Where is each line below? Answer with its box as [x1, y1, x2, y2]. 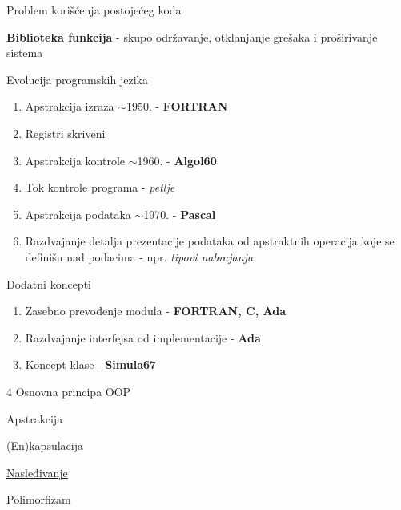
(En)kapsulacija [6, 437, 83, 454]
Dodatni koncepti [6, 275, 91, 292]
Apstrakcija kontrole [25, 152, 126, 168]
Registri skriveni [25, 124, 106, 141]
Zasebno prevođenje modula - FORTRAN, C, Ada [25, 302, 286, 319]
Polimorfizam [6, 491, 71, 508]
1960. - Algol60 [137, 152, 217, 168]
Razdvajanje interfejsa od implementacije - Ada [25, 329, 261, 346]
